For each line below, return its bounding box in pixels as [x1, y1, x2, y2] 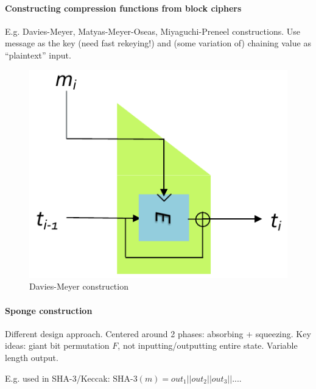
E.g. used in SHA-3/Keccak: [5, 371, 110, 384]
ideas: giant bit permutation [5, 339, 110, 352]
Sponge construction [5, 304, 93, 316]
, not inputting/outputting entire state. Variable [118, 339, 298, 352]
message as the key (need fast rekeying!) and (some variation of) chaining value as [5, 37, 311, 49]
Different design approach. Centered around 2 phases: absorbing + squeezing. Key [5, 327, 311, 340]
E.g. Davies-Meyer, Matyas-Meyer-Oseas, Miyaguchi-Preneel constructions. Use [5, 24, 301, 37]
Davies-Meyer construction [29, 280, 128, 293]
